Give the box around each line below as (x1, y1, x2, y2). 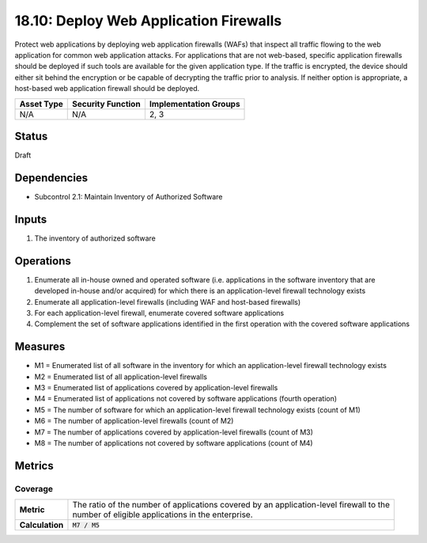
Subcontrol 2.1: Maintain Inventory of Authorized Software (34, 192, 223, 201)
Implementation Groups (149, 98, 240, 109)
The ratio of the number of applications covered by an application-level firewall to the (72, 499, 391, 511)
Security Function (72, 98, 142, 109)
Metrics (14, 459, 55, 473)
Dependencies (14, 171, 89, 184)
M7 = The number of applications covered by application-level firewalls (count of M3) (34, 427, 314, 437)
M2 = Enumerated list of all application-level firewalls (34, 372, 207, 382)
